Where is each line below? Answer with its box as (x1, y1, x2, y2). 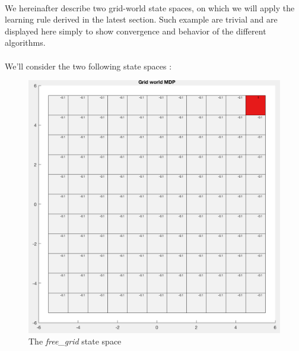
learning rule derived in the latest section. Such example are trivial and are (5, 13, 278, 26)
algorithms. (5, 36, 46, 49)
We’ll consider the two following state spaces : (5, 59, 172, 72)
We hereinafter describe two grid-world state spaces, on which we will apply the (5, 1, 295, 14)
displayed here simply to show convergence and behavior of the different (5, 24, 266, 37)
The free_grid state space (28, 335, 122, 347)
